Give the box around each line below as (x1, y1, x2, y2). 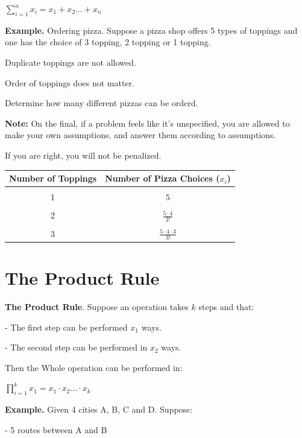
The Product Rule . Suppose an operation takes (5, 300, 189, 313)
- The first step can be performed (5, 320, 128, 333)
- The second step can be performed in (5, 341, 148, 354)
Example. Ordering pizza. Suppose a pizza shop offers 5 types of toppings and (5, 24, 298, 36)
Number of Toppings (9, 172, 97, 185)
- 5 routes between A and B (5, 423, 107, 436)
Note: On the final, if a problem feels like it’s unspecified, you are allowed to (5, 116, 290, 129)
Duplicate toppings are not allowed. (5, 56, 136, 68)
